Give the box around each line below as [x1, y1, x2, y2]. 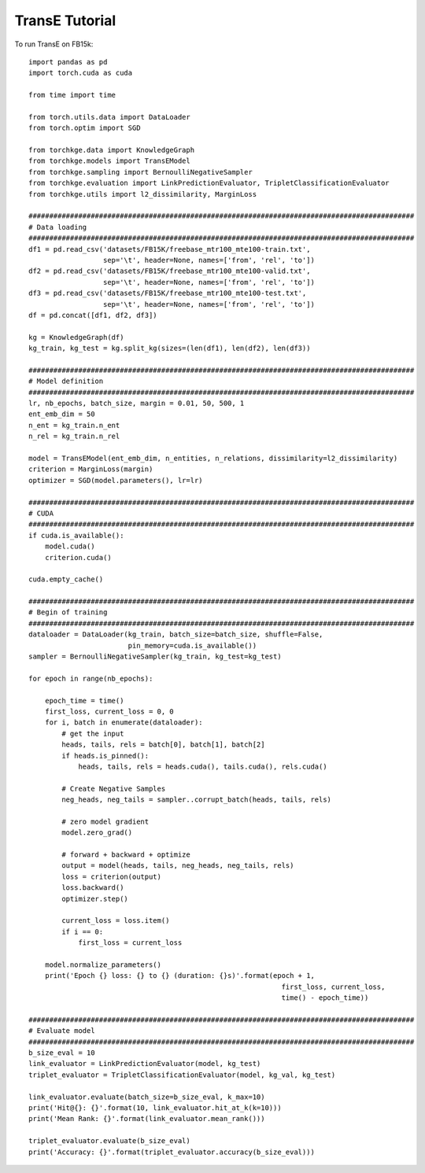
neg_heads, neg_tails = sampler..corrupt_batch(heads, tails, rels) [61, 795, 332, 804]
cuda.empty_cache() [28, 575, 104, 584]
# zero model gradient [61, 817, 150, 826]
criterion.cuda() [44, 553, 112, 562]
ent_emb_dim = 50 [28, 410, 95, 419]
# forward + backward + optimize [61, 850, 190, 859]
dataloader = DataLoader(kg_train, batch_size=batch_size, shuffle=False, [28, 630, 323, 639]
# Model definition [28, 377, 104, 385]
